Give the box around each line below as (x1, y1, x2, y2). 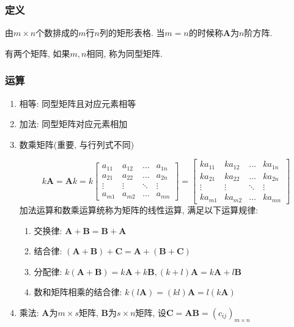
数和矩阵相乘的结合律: (34, 285, 122, 298)
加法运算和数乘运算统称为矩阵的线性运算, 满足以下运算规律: (19, 203, 259, 216)
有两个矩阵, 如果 (5, 46, 70, 59)
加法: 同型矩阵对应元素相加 (19, 117, 128, 130)
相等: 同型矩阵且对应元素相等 (19, 97, 136, 109)
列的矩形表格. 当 (99, 26, 165, 39)
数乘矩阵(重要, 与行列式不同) (19, 138, 134, 150)
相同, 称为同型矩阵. (86, 46, 163, 59)
